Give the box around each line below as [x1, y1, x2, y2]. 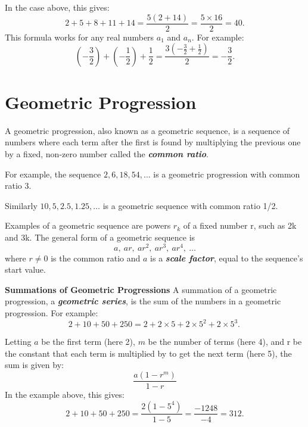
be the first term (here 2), [41, 335, 135, 348]
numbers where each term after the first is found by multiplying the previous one [5, 136, 301, 148]
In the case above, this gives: [5, 1, 110, 13]
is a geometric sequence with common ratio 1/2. [102, 199, 278, 211]
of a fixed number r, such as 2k [183, 219, 297, 232]
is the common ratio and [51, 251, 141, 264]
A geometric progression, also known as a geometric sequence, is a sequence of [5, 124, 290, 136]
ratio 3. [5, 179, 32, 192]
